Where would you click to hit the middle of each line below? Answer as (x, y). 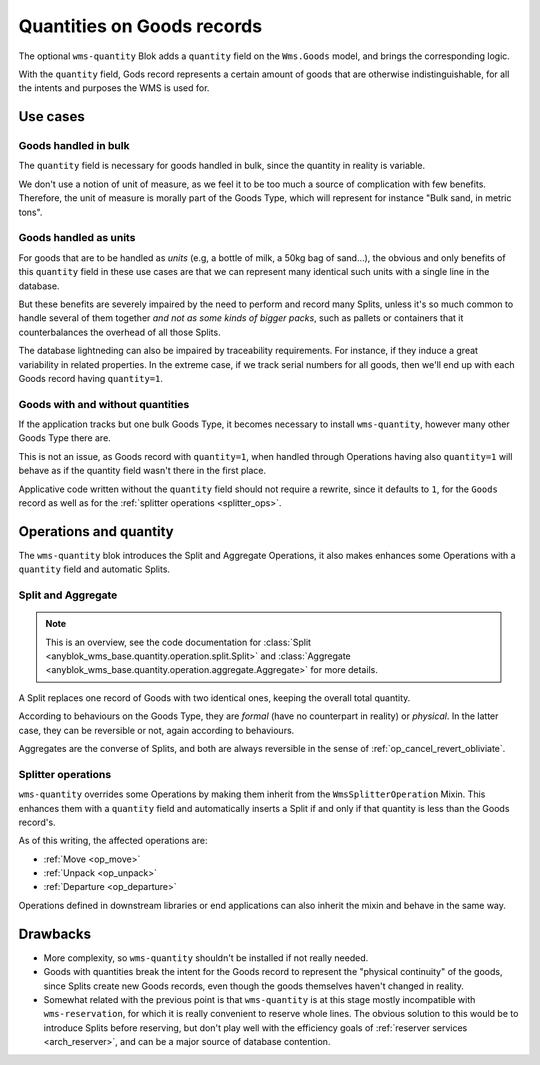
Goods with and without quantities (104, 404)
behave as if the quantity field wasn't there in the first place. (142, 471)
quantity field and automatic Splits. (94, 569)
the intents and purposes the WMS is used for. (114, 88)
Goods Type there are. (65, 438)
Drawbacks (55, 933)
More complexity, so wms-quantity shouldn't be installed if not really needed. (206, 957)
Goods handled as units (77, 238)
